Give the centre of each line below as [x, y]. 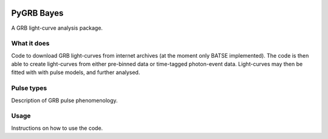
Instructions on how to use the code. [57, 128]
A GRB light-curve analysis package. [57, 28]
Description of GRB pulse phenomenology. [64, 100]
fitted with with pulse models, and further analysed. [76, 72]
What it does [30, 44]
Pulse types [29, 88]
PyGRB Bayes [37, 13]
